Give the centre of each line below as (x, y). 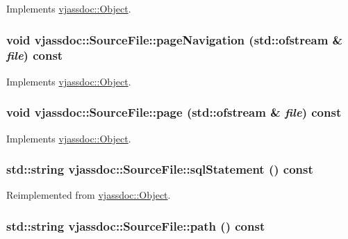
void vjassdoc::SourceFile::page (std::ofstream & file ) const (174, 112)
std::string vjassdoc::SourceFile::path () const (136, 225)
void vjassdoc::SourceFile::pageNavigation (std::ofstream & (175, 39)
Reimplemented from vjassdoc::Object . (89, 195)
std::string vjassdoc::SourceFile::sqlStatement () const (160, 169)
